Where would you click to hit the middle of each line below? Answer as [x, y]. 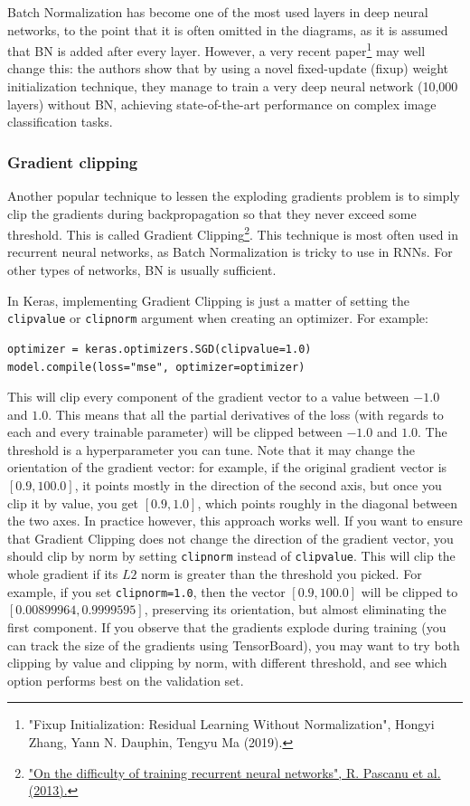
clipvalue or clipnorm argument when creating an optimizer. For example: [218, 318]
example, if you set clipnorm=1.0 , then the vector [146, 591]
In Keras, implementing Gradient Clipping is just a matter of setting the [209, 300]
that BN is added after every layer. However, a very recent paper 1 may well [216, 49]
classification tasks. [60, 122]
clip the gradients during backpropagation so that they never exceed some [212, 213]
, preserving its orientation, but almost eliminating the [295, 609]
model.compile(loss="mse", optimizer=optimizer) [156, 367]
